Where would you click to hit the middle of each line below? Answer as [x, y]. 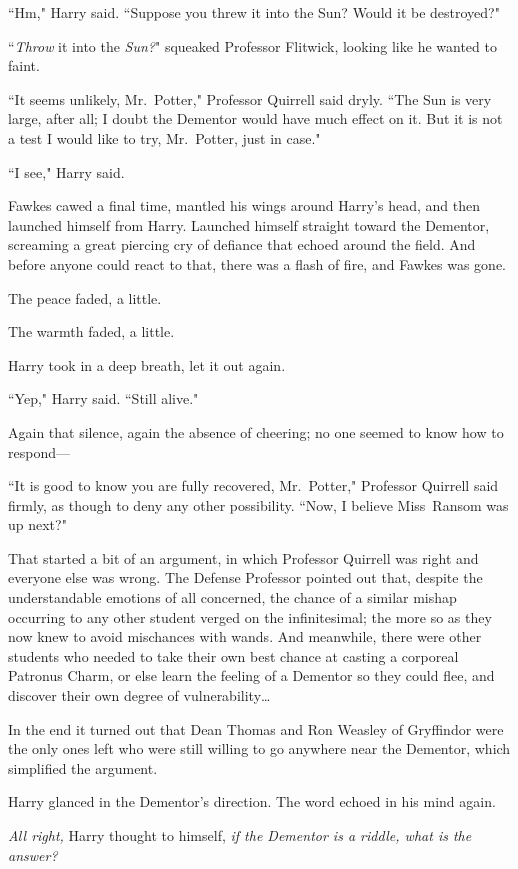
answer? [33, 854]
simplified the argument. [83, 767]
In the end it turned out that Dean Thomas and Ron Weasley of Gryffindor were [256, 728]
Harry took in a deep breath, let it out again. [147, 364]
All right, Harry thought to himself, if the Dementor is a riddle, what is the [240, 835]
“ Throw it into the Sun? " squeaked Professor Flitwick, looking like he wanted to [252, 45]
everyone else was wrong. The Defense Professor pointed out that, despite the [245, 577]
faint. [24, 65]
